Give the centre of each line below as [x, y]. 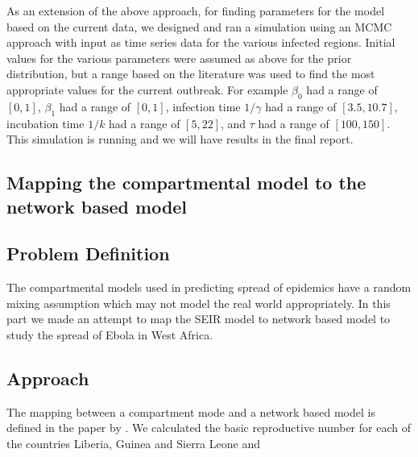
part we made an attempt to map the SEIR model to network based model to [199, 319]
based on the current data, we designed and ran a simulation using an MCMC [199, 26]
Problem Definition [88, 253]
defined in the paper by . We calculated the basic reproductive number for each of [209, 428]
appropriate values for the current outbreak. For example [147, 89]
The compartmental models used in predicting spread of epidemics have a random [209, 287]
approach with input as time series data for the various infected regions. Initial [201, 42]
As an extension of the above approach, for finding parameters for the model [196, 10]
